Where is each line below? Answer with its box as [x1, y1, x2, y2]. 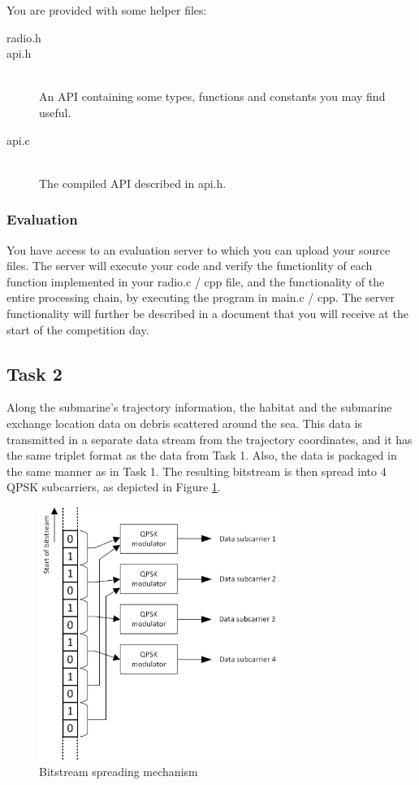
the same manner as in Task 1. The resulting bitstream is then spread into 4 [6, 462, 387, 479]
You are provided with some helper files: [6, 2, 207, 18]
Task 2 [6, 360, 63, 386]
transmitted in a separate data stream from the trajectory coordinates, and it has [6, 430, 413, 447]
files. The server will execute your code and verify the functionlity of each [6, 257, 373, 274]
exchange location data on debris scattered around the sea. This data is [6, 414, 362, 431]
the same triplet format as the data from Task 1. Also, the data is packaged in [6, 447, 397, 464]
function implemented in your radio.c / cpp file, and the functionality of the [6, 273, 385, 290]
